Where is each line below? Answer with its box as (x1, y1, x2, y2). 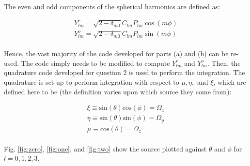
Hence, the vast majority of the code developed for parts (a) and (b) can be (4, 48, 229, 59)
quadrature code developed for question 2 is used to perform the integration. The (4, 67, 245, 77)
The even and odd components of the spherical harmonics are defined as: (4, 1, 220, 11)
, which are (213, 77, 246, 87)
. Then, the (207, 58, 241, 68)
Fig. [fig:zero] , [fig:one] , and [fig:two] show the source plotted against (4, 143, 207, 153)
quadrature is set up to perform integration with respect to (4, 77, 179, 87)
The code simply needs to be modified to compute (21, 58, 170, 68)
